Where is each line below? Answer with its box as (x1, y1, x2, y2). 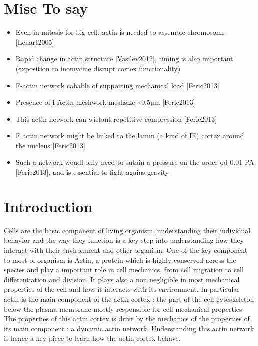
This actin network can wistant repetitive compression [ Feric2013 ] (15, 113, 217, 124)
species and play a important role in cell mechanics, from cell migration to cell (4, 264, 244, 275)
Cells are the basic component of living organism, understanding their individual (4, 225, 251, 235)
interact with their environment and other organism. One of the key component (4, 244, 248, 255)
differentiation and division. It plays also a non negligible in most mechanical (4, 274, 240, 284)
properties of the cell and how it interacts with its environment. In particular (4, 284, 240, 294)
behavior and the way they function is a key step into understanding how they (4, 235, 244, 245)
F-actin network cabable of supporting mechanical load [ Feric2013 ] (15, 80, 219, 90)
